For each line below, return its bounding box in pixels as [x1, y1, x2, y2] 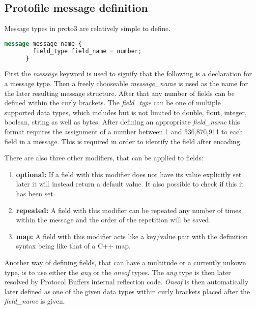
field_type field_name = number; [32, 47, 142, 55]
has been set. [16, 188, 55, 198]
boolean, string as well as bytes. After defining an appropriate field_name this [4, 117, 240, 127]
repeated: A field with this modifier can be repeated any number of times [16, 205, 241, 215]
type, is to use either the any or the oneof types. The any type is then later [4, 267, 231, 277]
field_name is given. [4, 296, 65, 306]
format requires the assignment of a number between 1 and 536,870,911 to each [4, 126, 243, 136]
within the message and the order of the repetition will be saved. [16, 215, 211, 225]
